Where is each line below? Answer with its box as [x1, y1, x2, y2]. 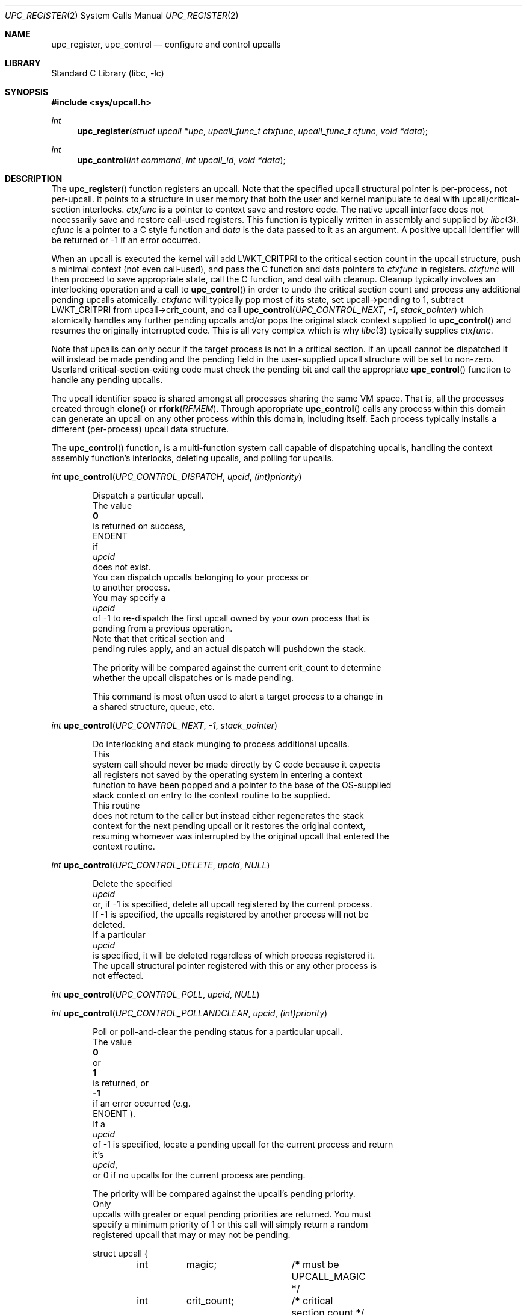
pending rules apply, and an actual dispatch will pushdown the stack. [93, 644, 366, 654]
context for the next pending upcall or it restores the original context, [93, 821, 366, 831]
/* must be [291, 1258, 339, 1270]
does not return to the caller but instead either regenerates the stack [93, 810, 364, 821]
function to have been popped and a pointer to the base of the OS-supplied [93, 780, 392, 790]
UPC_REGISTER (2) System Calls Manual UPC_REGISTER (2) [5, 10, 239, 20]
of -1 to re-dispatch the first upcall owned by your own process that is [93, 613, 369, 623]
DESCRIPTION [5, 173, 63, 184]
